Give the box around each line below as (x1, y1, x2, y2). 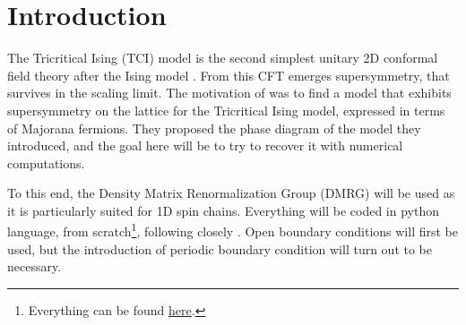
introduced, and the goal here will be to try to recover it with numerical (7, 136, 403, 155)
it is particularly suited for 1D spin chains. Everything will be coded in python (7, 201, 439, 219)
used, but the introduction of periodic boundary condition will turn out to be (7, 239, 433, 258)
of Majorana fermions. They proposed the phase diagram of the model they (7, 118, 421, 137)
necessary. (7, 257, 62, 276)
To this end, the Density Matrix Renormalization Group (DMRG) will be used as (7, 184, 455, 202)
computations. (7, 153, 85, 172)
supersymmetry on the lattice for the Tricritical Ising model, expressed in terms (7, 100, 445, 119)
